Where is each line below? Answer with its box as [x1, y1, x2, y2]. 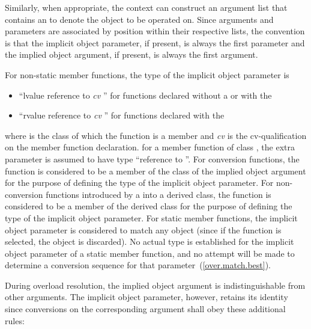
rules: [5, 314, 25, 327]
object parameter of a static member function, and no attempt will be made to [5, 247, 295, 259]
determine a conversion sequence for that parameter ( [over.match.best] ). [5, 259, 271, 271]
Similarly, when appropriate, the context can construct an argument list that [5, 1, 288, 13]
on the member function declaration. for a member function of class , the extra [5, 141, 295, 153]
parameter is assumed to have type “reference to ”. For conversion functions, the [5, 152, 300, 165]
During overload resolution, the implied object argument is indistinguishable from [5, 278, 306, 291]
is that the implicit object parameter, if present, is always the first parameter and [5, 36, 305, 49]
